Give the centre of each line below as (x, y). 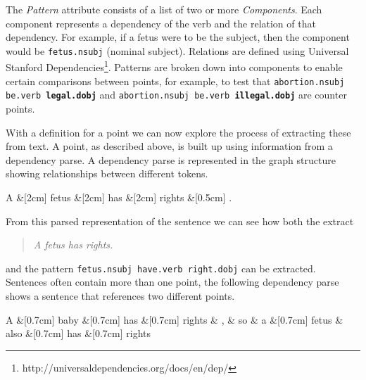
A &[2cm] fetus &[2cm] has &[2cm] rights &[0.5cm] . (119, 197)
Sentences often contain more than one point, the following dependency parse (172, 282)
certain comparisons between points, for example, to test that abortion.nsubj (175, 81)
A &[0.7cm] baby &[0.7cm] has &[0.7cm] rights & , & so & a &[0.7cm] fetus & (175, 319)
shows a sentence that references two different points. (120, 296)
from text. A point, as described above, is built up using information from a (169, 146)
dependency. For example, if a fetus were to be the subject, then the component (178, 37)
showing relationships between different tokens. (107, 173)
